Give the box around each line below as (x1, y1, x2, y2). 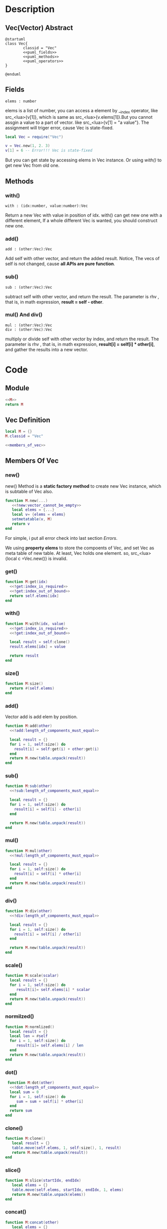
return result (9, 653, 39, 659)
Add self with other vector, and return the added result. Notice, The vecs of (5, 256, 160, 262)
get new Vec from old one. (5, 162, 60, 168)
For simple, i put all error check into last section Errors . (5, 535, 118, 541)
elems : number (5, 99, 37, 104)
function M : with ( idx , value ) (5, 621, 66, 626)
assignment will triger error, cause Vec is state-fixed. (5, 124, 114, 131)
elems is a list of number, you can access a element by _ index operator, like (5, 107, 158, 115)
